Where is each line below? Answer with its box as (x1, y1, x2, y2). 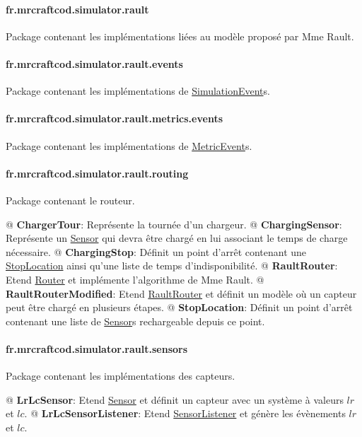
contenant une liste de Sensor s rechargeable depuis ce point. (6, 313, 265, 328)
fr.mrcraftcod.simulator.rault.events (6, 56, 183, 71)
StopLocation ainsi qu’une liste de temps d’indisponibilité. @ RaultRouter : (6, 258, 338, 273)
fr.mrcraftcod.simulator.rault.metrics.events (6, 111, 223, 126)
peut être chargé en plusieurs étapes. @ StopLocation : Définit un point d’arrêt (6, 300, 353, 315)
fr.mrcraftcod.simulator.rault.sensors (6, 341, 188, 356)
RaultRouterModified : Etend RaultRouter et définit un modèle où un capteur (6, 286, 357, 301)
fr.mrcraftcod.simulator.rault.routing (6, 165, 189, 180)
